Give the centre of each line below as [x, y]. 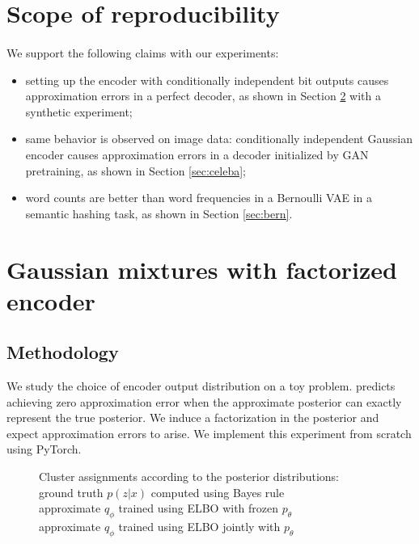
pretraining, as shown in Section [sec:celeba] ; [135, 170]
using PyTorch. [44, 449]
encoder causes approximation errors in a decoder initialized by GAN [197, 154]
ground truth [71, 492]
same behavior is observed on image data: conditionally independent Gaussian [219, 139]
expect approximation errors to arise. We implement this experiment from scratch [209, 433]
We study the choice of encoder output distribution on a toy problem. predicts [201, 386]
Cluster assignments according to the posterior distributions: [189, 477]
